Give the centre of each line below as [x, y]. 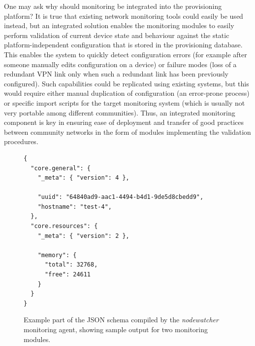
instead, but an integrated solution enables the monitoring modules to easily [119, 25]
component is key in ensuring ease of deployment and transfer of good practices [124, 122]
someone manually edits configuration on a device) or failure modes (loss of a [120, 64]
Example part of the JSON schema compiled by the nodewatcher [121, 320]
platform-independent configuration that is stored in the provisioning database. [123, 45]
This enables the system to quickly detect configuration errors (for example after [126, 54]
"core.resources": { [64, 226]
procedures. [21, 141]
